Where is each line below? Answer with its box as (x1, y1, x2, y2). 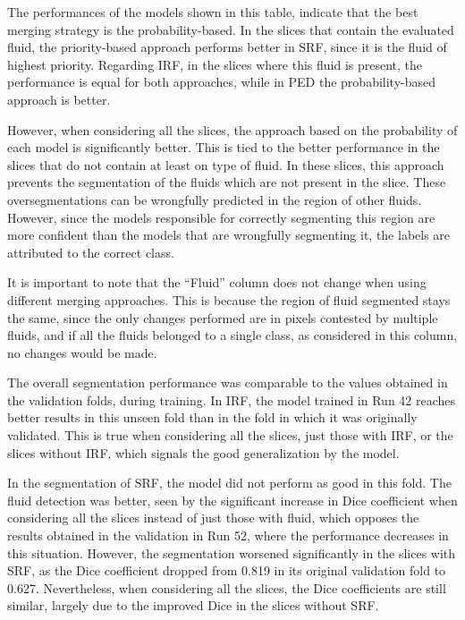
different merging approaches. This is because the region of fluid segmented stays (7, 290, 451, 309)
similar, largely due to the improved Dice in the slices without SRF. (7, 596, 379, 615)
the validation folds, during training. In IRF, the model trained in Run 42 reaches (7, 390, 456, 409)
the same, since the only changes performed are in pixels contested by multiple (7, 308, 438, 327)
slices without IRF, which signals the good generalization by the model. (7, 443, 400, 462)
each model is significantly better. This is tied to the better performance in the (7, 138, 440, 157)
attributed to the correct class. (7, 242, 174, 261)
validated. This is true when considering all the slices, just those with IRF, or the (7, 426, 453, 445)
